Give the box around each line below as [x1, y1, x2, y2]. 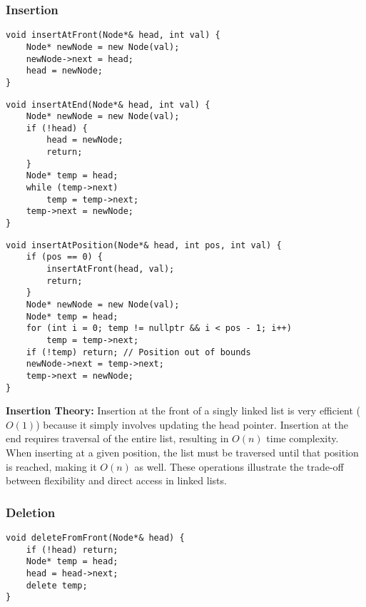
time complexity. [266, 431, 339, 446]
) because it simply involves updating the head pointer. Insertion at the [36, 417, 349, 432]
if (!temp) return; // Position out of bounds [26, 347, 251, 357]
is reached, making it [6, 459, 97, 474]
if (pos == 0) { [26, 252, 103, 262]
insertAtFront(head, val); [46, 264, 175, 275]
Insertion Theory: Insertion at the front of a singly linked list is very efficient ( [6, 403, 361, 418]
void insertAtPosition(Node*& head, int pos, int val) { [6, 240, 282, 250]
